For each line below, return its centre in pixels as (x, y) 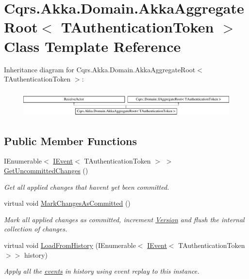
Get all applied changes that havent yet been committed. (87, 187)
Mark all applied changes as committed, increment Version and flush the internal (124, 219)
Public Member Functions (70, 140)
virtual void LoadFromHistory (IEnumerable (70, 245)
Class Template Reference (92, 46)
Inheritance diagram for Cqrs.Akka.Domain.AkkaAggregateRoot (100, 69)
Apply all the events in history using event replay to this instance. (102, 271)
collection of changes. (36, 229)
